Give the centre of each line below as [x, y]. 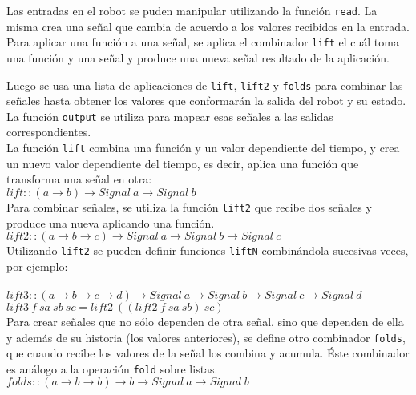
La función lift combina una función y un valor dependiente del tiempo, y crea [203, 147]
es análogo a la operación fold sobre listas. [112, 368]
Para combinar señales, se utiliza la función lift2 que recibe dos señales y [189, 206]
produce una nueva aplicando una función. [111, 222]
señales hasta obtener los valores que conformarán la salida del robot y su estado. [206, 101]
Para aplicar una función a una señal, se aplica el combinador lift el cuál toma [203, 42]
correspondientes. [49, 132]
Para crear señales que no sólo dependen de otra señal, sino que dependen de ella [205, 321]
